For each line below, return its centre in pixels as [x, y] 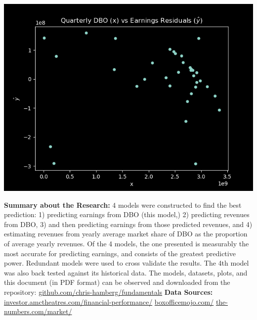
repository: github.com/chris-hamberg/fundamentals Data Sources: [108, 292]
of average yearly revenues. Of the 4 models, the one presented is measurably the [127, 243]
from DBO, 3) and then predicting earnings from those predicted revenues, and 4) [128, 224]
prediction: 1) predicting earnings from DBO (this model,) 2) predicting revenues [127, 214]
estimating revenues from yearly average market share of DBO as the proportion [126, 234]
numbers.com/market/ [38, 311]
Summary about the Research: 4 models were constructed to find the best [123, 205]
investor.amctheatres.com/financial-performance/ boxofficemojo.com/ [109, 301]
